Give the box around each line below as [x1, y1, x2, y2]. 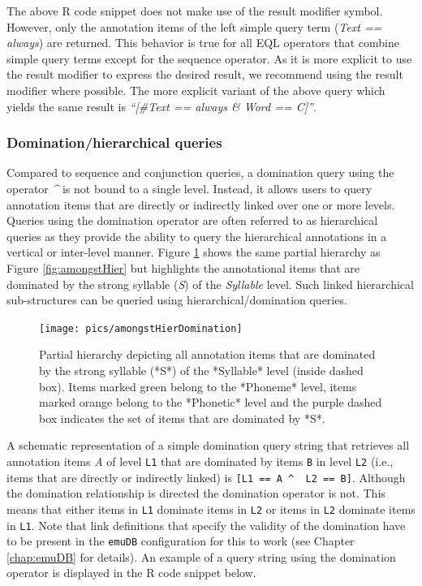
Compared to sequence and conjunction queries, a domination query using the [6, 164, 394, 181]
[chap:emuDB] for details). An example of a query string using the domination [6, 548, 396, 565]
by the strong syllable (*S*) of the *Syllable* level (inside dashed [39, 361, 364, 378]
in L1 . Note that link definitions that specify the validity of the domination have [6, 516, 406, 533]
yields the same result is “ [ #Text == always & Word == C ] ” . [6, 97, 316, 114]
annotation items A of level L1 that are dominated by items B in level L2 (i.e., [6, 452, 394, 469]
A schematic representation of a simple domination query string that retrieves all [6, 437, 410, 454]
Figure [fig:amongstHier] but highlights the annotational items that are [6, 259, 360, 276]
